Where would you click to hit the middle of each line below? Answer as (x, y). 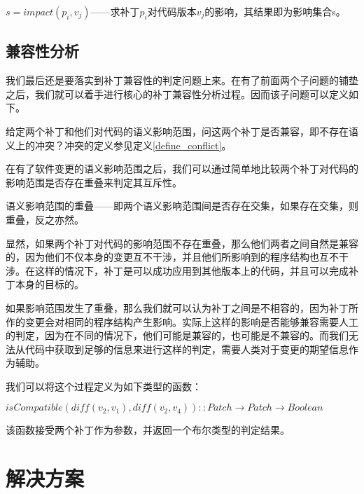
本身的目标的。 (49, 284)
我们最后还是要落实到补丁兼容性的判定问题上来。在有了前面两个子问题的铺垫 (182, 80)
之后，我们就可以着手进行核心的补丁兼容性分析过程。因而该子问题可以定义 (177, 94)
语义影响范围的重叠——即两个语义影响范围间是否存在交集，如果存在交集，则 (182, 206)
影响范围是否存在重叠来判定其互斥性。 (94, 182)
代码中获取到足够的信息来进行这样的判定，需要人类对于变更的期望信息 (187, 349)
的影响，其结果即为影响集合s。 (275, 11)
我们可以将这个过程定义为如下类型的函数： (104, 386)
